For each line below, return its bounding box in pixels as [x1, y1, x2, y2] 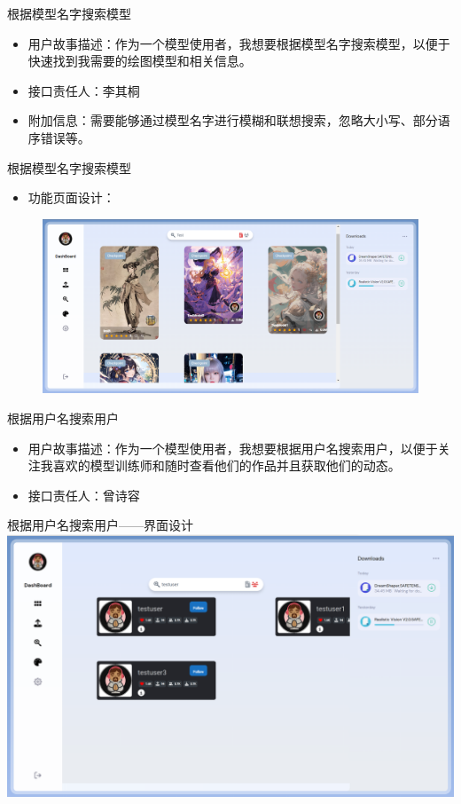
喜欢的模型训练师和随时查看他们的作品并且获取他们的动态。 [52, 456, 401, 475]
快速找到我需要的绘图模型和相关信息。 [27, 51, 252, 70]
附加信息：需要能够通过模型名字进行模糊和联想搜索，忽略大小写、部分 [27, 111, 438, 130]
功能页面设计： [27, 188, 115, 207]
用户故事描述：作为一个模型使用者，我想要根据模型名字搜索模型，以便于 [27, 34, 450, 52]
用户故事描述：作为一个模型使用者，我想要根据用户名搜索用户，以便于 [27, 438, 438, 457]
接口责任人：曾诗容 [27, 485, 140, 504]
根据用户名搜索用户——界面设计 [7, 516, 193, 534]
